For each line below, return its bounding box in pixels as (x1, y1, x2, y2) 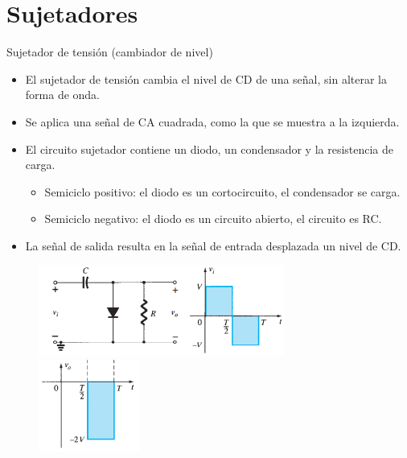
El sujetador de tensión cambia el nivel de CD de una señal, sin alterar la (25, 70, 387, 87)
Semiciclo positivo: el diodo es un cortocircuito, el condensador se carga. (44, 183, 401, 200)
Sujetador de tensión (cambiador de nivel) (6, 43, 213, 60)
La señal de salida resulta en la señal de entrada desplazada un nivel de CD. (25, 237, 401, 254)
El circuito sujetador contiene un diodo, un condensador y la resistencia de (25, 140, 394, 157)
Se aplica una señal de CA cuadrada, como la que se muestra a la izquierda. (25, 113, 400, 130)
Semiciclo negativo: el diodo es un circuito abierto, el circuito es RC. (44, 210, 382, 227)
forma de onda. (25, 86, 101, 103)
